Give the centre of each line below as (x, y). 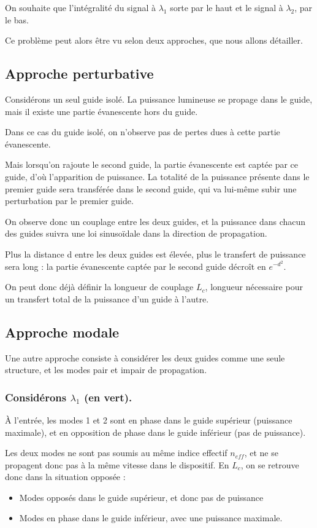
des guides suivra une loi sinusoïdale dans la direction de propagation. (136, 233)
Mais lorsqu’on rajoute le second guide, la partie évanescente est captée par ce (152, 164)
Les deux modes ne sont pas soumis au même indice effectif (116, 453)
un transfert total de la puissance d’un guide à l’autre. (107, 298)
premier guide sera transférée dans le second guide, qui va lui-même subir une (151, 188)
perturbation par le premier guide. (69, 201)
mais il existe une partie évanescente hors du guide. (101, 111)
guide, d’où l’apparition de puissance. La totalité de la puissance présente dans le (157, 176)
